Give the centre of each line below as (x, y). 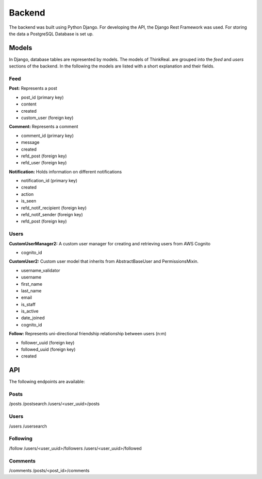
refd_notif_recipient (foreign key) (54, 208)
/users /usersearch (28, 426)
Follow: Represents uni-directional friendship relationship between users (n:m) (88, 334)
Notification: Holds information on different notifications (65, 171)
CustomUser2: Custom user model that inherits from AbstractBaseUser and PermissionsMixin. (104, 261)
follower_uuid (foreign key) (48, 342)
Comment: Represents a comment (44, 127)
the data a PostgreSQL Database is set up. (51, 34)
